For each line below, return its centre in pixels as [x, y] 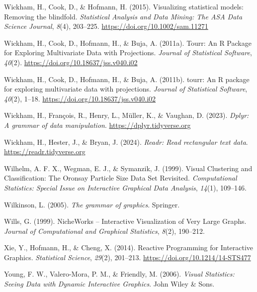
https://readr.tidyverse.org [45, 151]
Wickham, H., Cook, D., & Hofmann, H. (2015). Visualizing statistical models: [124, 6]
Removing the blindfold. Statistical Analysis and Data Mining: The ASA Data [123, 16]
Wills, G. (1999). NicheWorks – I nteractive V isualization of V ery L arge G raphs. [125, 221]
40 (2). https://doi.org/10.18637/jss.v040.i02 [71, 62]
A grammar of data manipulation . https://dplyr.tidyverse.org [97, 125]
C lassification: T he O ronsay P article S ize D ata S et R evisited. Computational [121, 178]
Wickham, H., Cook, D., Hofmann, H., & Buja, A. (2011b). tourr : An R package [127, 79]
